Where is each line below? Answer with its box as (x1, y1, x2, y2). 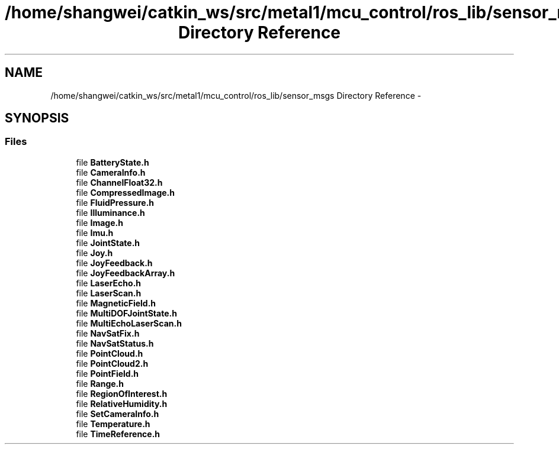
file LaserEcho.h (76, 277, 142, 288)
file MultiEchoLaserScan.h (76, 318, 182, 328)
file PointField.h (76, 368, 139, 379)
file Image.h (76, 217, 123, 228)
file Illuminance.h (76, 207, 145, 218)
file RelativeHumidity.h (76, 398, 168, 409)
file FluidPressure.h (76, 197, 155, 208)
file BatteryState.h (76, 157, 149, 167)
